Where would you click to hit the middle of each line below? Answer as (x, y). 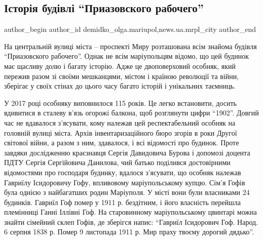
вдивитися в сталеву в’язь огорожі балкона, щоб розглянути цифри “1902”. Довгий (131, 113)
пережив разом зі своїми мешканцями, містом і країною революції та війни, (122, 76)
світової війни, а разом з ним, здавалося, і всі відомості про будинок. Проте (122, 143)
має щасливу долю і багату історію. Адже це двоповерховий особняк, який (120, 66)
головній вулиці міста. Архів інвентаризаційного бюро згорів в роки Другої (121, 132)
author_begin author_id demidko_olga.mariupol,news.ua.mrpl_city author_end (130, 29)
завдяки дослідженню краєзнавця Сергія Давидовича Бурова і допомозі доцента (127, 152)
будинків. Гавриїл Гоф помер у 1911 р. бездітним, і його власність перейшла (122, 202)
